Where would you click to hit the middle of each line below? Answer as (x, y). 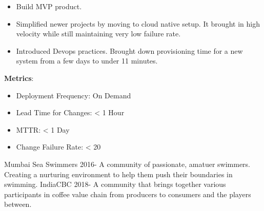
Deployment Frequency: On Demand (74, 95)
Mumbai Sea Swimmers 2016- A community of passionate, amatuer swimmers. (127, 164)
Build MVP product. (49, 6)
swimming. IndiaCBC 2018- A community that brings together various (115, 184)
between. (18, 204)
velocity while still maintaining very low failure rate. (98, 34)
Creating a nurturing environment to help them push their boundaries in (118, 174)
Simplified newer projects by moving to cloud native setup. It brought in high (138, 23)
